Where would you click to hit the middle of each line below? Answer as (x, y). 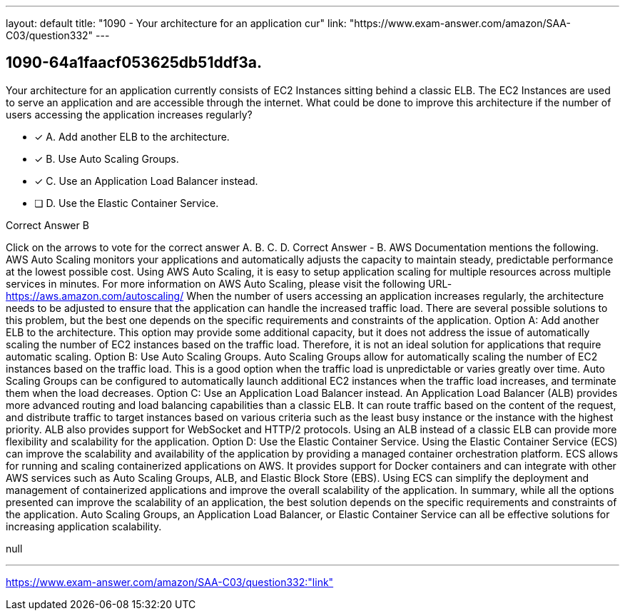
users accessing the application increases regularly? (129, 114)
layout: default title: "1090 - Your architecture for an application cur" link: (176, 23)
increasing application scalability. (84, 526)
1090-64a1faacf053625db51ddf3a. (134, 63)
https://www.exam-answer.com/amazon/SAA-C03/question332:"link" (170, 582)
